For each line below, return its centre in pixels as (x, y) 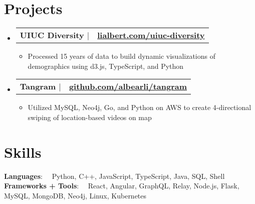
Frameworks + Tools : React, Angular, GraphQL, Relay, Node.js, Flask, (122, 186)
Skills (23, 151)
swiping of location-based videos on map (90, 117)
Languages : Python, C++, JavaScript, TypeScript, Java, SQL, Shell (114, 176)
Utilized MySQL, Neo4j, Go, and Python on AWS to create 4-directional (140, 107)
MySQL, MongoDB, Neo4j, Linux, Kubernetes (75, 195)
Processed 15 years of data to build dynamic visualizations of (121, 56)
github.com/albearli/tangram (128, 86)
